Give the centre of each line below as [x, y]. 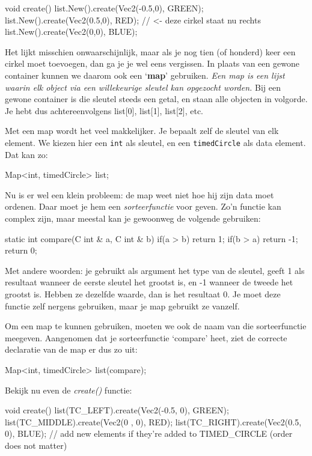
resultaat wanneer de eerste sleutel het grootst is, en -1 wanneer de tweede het [149, 282]
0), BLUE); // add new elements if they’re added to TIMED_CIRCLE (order [149, 433]
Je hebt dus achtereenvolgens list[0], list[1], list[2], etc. [104, 110]
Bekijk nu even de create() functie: [69, 390]
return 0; [21, 250]
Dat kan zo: [26, 154]
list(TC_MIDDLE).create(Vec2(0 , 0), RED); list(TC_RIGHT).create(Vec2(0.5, [153, 421]
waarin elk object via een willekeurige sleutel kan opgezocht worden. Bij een [143, 87]
